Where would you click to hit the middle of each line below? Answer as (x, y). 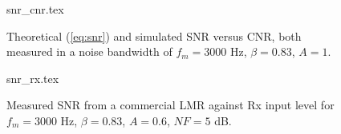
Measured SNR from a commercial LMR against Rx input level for (170, 105)
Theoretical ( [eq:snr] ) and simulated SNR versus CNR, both (154, 35)
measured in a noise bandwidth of (89, 51)
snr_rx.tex (33, 78)
